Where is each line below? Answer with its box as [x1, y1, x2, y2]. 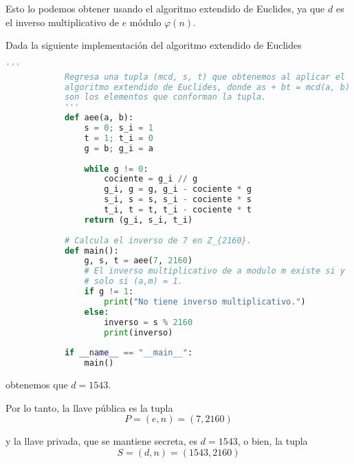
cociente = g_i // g [104, 174, 198, 184]
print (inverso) [104, 327, 173, 338]
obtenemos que [5, 377, 68, 392]
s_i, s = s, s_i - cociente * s [104, 195, 252, 205]
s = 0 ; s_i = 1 [84, 123, 153, 133]
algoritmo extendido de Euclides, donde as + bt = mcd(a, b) [64, 82, 351, 92]
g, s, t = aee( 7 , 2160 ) [84, 256, 193, 266]
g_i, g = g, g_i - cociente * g [104, 184, 252, 195]
